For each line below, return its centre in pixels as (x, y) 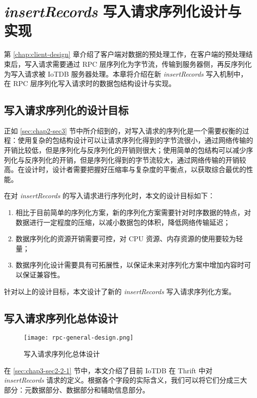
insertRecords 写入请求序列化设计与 (123, 11)
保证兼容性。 (43, 275)
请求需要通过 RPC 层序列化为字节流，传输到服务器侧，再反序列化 (145, 64)
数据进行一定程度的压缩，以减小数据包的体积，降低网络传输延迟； (123, 222)
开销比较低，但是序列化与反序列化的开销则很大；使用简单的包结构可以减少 (125, 150)
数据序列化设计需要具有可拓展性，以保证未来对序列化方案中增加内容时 (130, 265)
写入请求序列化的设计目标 (66, 110)
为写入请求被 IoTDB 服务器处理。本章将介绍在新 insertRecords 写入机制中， (126, 73)
